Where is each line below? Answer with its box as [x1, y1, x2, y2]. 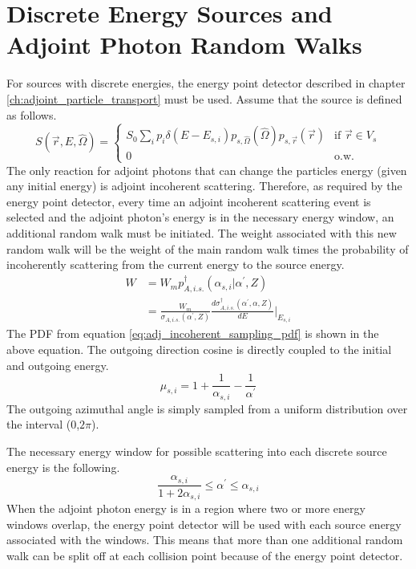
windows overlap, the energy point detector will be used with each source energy [6, 515, 402, 532]
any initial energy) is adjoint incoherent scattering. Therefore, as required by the [6, 177, 402, 194]
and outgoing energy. [6, 356, 109, 373]
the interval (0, [6, 416, 80, 433]
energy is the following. [6, 458, 120, 475]
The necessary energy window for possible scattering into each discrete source [6, 442, 387, 459]
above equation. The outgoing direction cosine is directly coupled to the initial [6, 341, 392, 358]
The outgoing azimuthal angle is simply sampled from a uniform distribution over [6, 400, 408, 417]
